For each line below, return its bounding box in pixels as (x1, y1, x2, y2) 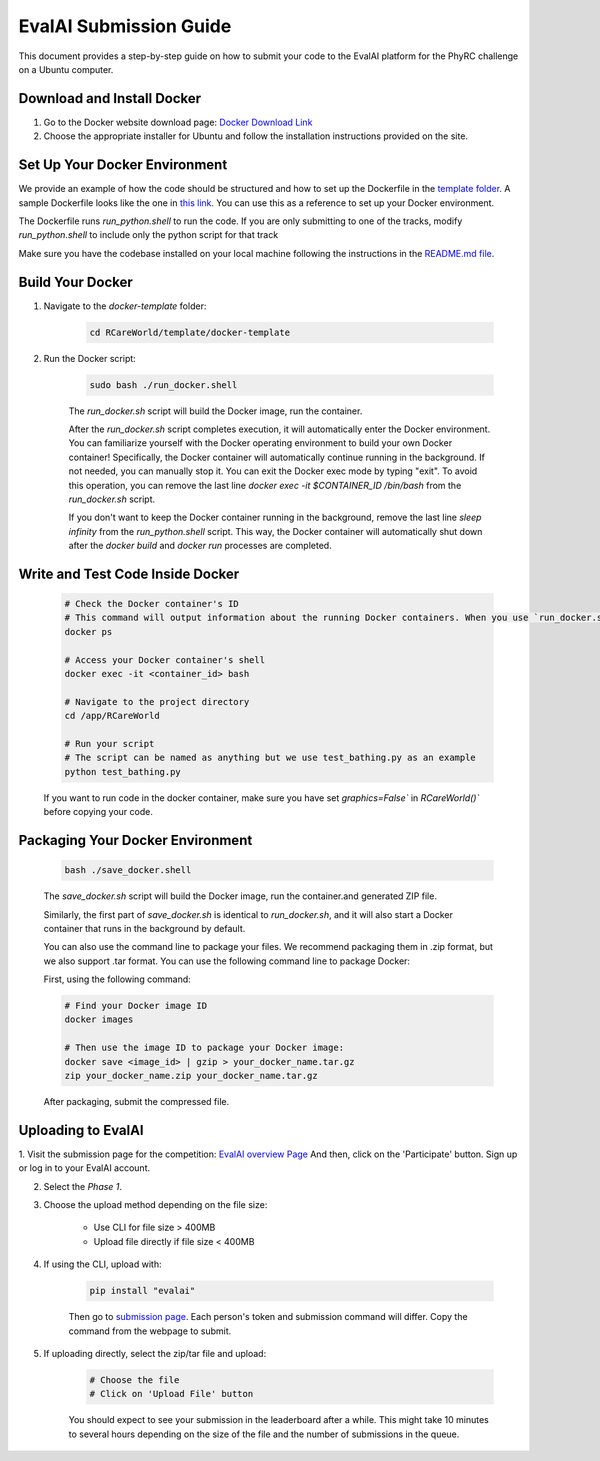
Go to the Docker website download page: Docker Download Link (43, 116, 313, 128)
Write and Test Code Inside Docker (18, 565, 240, 582)
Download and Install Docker (18, 90, 202, 107)
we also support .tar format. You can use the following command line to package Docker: (43, 955, 410, 967)
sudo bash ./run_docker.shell (89, 379, 238, 390)
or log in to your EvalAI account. (18, 1162, 150, 1174)
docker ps (64, 626, 113, 637)
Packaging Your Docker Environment (18, 831, 253, 849)
